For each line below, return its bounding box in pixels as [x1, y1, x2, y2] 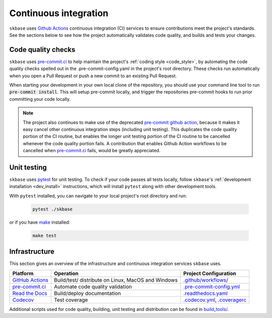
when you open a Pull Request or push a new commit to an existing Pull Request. [9, 73, 177, 79]
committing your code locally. [9, 96, 71, 102]
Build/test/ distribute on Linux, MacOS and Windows [53, 276, 178, 283]
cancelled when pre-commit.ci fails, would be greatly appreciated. [23, 148, 161, 154]
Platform [12, 270, 34, 277]
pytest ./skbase [32, 206, 73, 212]
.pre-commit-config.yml [183, 283, 240, 290]
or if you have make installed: [9, 219, 71, 225]
